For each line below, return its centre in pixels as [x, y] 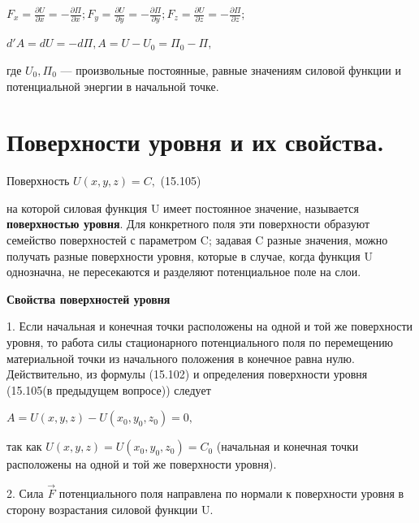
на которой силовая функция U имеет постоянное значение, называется [183, 207]
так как [24, 446]
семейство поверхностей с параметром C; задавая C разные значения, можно [197, 240]
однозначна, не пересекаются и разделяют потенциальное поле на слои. [184, 272]
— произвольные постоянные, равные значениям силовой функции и [231, 69]
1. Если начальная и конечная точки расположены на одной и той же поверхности [210, 326]
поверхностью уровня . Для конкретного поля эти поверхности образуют [188, 224]
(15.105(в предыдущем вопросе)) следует [109, 389]
